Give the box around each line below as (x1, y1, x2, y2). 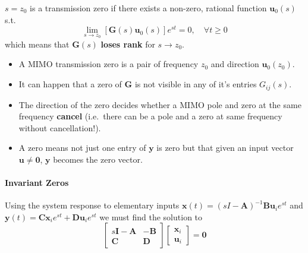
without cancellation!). (18, 121, 101, 134)
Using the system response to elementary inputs (5, 199, 180, 211)
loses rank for (100, 37, 155, 50)
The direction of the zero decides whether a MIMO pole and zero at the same (18, 98, 301, 110)
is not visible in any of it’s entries (134, 78, 257, 90)
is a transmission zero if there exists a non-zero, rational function (30, 2, 267, 14)
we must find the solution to (99, 210, 203, 223)
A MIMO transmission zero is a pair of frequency (18, 58, 199, 70)
